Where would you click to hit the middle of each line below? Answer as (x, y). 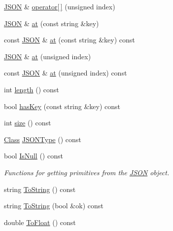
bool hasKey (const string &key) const (62, 106)
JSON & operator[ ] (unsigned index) (60, 6)
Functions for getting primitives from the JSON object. (87, 172)
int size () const (28, 123)
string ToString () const (40, 189)
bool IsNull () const (34, 156)
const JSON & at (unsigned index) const (66, 73)
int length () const (32, 89)
